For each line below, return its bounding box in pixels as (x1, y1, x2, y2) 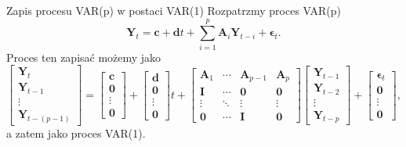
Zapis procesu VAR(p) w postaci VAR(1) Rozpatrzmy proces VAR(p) (6, 2, 342, 18)
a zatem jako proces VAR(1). (6, 124, 146, 141)
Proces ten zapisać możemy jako (6, 48, 161, 65)
